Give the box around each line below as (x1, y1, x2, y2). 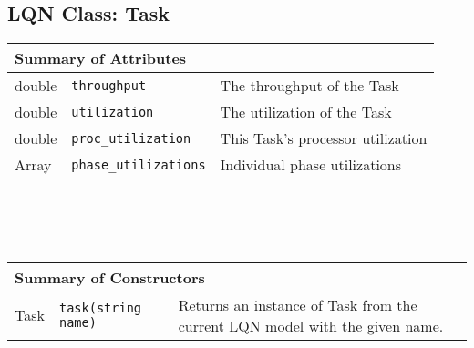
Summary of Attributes (15, 47, 187, 69)
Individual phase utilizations (220, 154, 402, 176)
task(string (58, 300, 142, 315)
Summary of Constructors (15, 266, 205, 288)
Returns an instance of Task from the (178, 293, 417, 315)
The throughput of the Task (220, 75, 399, 97)
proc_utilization (71, 130, 191, 146)
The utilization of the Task (220, 101, 392, 123)
